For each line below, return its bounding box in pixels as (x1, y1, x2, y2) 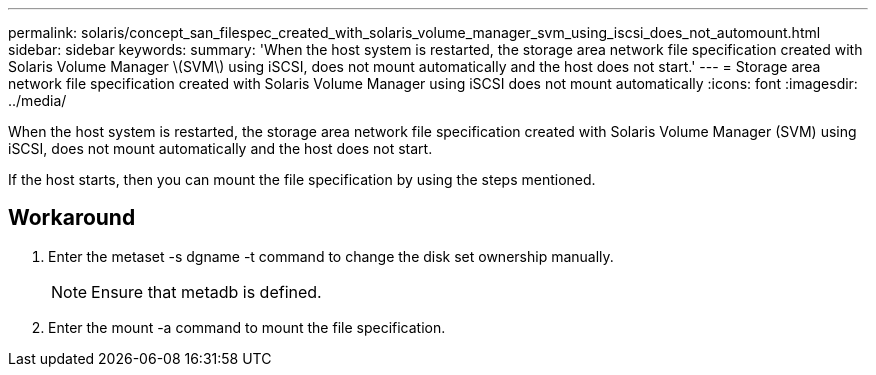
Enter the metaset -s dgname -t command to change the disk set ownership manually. (48, 247, 614, 265)
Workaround (8, 205, 136, 231)
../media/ (8, 92, 67, 109)
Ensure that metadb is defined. (91, 281, 322, 302)
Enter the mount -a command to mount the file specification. (48, 318, 446, 336)
